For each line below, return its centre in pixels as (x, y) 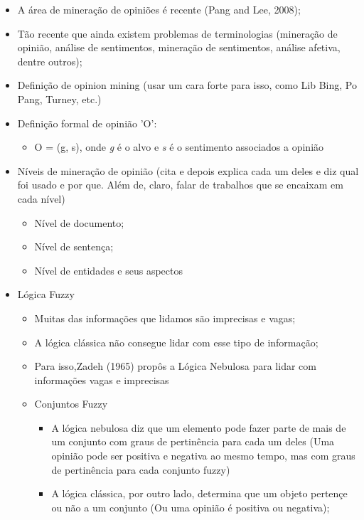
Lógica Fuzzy (46, 294)
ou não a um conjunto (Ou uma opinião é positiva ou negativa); (191, 507)
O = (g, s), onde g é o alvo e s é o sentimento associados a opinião (179, 147)
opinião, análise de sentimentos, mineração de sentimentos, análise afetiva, (179, 47)
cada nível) (41, 198)
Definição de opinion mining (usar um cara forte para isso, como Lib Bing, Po (187, 85)
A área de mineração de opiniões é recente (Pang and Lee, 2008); (159, 9)
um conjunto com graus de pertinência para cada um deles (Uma (193, 441)
